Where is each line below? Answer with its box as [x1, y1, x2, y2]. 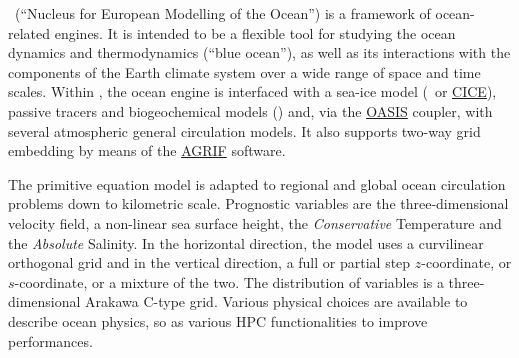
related [8, 22, 51, 43]
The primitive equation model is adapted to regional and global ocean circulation [8, 173, 506, 194]
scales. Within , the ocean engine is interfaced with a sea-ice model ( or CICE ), [8, 81, 497, 102]
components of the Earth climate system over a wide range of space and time [8, 61, 481, 82]
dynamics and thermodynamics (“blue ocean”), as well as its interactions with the [8, 42, 511, 63]
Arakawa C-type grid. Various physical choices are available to [85, 291, 468, 312]
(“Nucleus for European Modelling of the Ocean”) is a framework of [14, 3, 431, 23]
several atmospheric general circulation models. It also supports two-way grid [8, 120, 481, 141]
